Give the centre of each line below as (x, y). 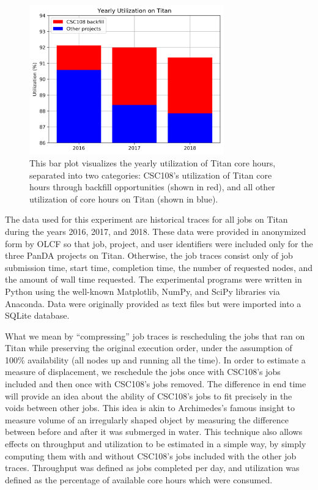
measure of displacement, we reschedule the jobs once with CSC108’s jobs (143, 372)
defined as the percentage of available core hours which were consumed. (139, 479)
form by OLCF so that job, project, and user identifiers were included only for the (159, 243)
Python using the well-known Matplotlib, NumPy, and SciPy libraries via (142, 291)
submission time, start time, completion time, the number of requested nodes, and (159, 267)
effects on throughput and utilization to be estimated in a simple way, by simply (156, 444)
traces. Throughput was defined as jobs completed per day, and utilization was (152, 468)
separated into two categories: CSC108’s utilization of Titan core (151, 175)
